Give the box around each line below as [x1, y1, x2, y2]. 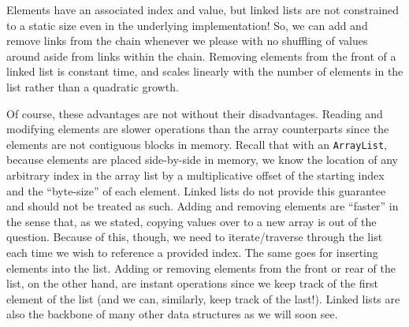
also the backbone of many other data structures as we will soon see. [6, 306, 338, 322]
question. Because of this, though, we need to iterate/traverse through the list [6, 229, 383, 245]
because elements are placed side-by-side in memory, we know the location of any [6, 151, 398, 168]
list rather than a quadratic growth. [6, 78, 179, 95]
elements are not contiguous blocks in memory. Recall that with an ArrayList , [6, 136, 387, 152]
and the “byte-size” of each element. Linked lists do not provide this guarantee [6, 182, 386, 199]
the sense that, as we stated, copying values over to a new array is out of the [6, 213, 377, 229]
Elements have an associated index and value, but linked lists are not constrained [6, 2, 400, 17]
